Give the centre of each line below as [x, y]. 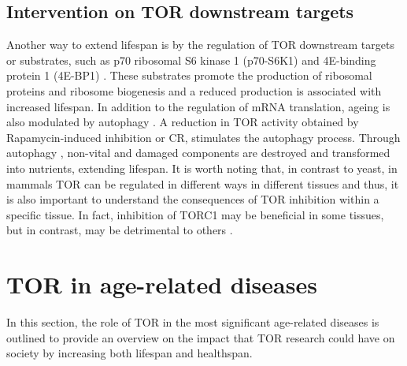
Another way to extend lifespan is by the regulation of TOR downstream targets [200, 45]
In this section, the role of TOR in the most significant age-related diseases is [193, 322]
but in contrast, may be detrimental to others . [120, 230]
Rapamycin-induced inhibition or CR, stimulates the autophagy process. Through [203, 137]
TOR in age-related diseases [162, 284]
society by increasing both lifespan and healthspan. [129, 353]
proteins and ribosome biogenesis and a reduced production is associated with [194, 90]
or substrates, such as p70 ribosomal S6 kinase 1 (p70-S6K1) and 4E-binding [191, 60]
